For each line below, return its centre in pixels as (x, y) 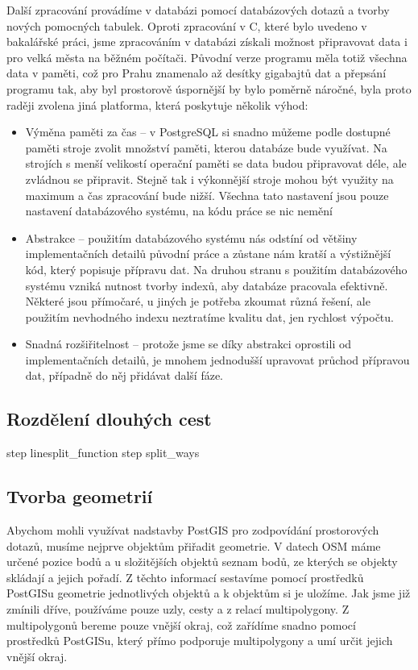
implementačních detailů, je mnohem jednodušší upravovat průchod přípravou (217, 359)
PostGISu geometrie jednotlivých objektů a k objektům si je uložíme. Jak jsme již (209, 593)
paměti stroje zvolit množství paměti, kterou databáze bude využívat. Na (206, 147)
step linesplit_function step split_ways (103, 453)
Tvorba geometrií (80, 496)
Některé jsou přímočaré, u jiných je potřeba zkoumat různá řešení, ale (198, 301)
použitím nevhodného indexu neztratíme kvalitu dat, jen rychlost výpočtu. (209, 316)
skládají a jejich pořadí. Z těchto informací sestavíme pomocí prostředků (185, 577)
